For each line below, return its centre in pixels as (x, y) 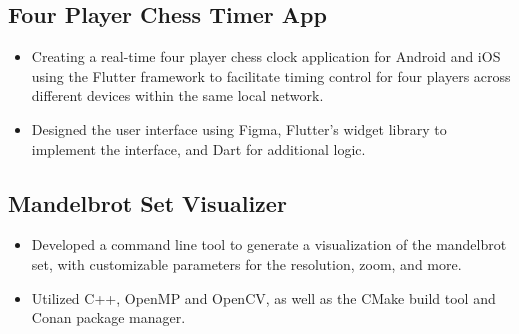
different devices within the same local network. (177, 95)
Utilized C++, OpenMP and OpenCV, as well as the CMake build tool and (263, 297)
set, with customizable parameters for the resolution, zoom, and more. (246, 263)
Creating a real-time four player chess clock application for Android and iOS (266, 56)
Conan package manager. (108, 317)
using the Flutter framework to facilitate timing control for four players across (271, 75)
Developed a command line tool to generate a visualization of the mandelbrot (269, 244)
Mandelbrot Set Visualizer (147, 202)
